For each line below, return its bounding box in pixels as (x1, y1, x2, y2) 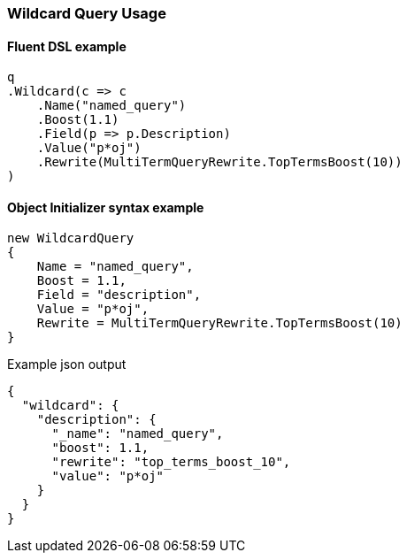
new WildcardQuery (7, 231, 134, 246)
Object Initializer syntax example (7, 199, 204, 215)
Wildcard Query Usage (7, 4, 166, 22)
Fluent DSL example (7, 38, 127, 54)
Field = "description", (36, 288, 202, 303)
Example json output (7, 357, 127, 372)
